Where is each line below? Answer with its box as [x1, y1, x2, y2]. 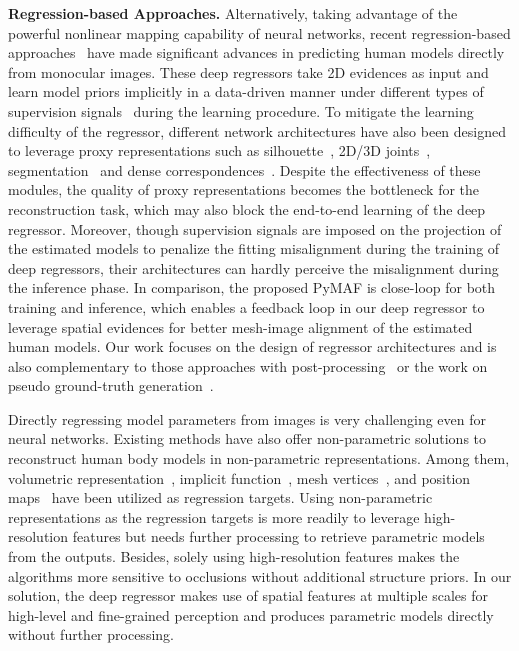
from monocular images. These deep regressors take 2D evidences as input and [8, 61, 489, 82]
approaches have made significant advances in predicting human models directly [8, 42, 505, 63]
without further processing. [8, 624, 174, 645]
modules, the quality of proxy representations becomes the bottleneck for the [8, 179, 480, 200]
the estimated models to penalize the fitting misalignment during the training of [8, 238, 500, 259]
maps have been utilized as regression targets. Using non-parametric [8, 487, 433, 508]
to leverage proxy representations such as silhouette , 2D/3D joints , [8, 140, 431, 161]
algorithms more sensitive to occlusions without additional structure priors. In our [8, 565, 512, 586]
